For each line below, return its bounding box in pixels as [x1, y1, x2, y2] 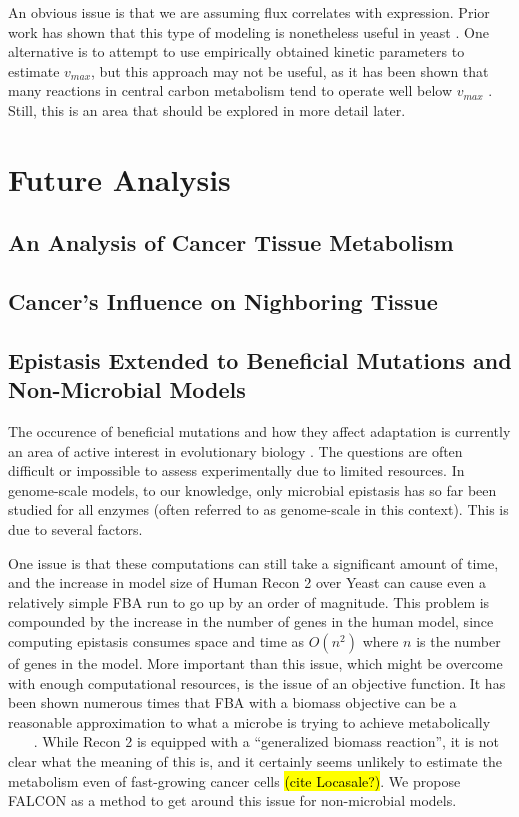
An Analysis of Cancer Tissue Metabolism [8, 227, 454, 258]
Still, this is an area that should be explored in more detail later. [8, 99, 406, 120]
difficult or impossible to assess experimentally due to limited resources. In [8, 460, 465, 481]
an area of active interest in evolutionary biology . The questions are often [8, 440, 463, 461]
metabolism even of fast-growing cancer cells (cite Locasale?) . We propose [8, 770, 461, 791]
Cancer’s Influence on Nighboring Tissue [8, 286, 438, 317]
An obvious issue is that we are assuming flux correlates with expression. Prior [8, 2, 490, 22]
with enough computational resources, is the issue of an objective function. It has [8, 672, 506, 693]
